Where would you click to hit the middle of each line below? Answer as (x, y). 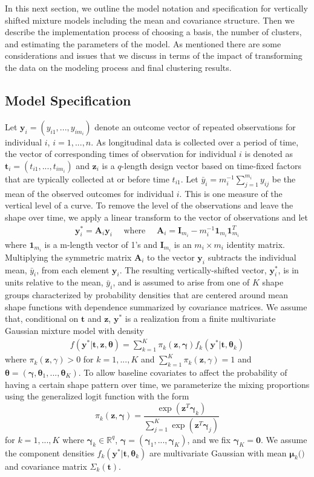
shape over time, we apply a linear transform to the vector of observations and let (157, 217)
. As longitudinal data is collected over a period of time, (195, 142)
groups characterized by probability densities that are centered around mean (146, 295)
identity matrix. (256, 244)
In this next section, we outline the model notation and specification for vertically (156, 8)
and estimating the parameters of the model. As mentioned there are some (143, 43)
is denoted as (269, 154)
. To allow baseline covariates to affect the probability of (183, 372)
